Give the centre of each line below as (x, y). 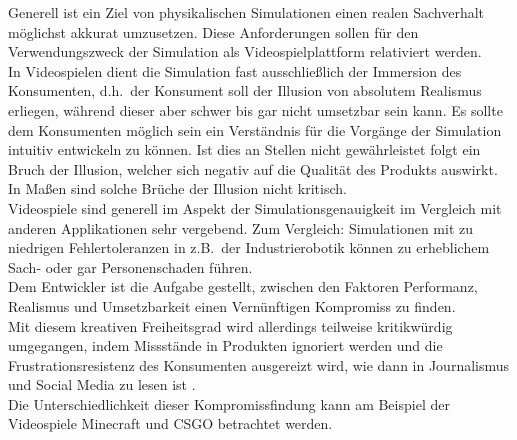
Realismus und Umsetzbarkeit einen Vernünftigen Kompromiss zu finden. (232, 305)
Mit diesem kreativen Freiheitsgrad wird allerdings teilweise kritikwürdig (230, 325)
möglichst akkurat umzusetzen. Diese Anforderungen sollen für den (213, 31)
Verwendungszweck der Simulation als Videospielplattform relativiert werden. (245, 51)
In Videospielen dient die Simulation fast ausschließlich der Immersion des (235, 70)
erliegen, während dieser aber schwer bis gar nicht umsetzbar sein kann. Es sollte (255, 109)
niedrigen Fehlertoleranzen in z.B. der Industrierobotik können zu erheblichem (249, 247)
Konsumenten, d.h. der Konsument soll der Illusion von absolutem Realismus (245, 90)
